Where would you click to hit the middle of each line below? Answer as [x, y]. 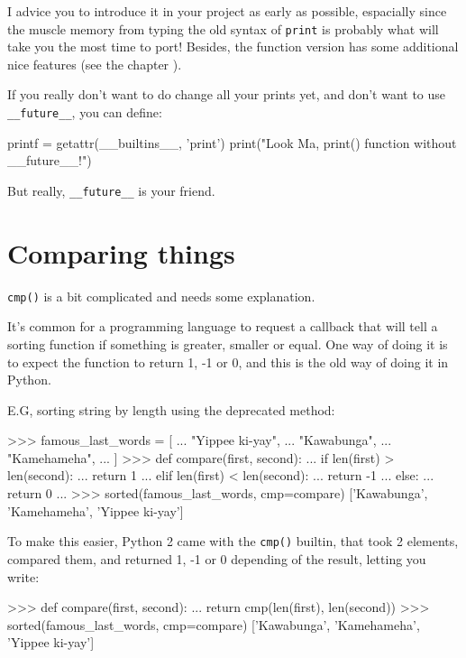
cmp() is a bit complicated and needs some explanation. [161, 296]
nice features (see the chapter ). [95, 64]
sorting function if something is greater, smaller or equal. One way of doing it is [228, 343]
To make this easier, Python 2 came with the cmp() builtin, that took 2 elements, [233, 541]
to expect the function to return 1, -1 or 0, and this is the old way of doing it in [228, 361]
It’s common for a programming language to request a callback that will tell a [223, 326]
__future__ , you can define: [85, 112]
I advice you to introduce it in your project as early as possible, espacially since [227, 11]
